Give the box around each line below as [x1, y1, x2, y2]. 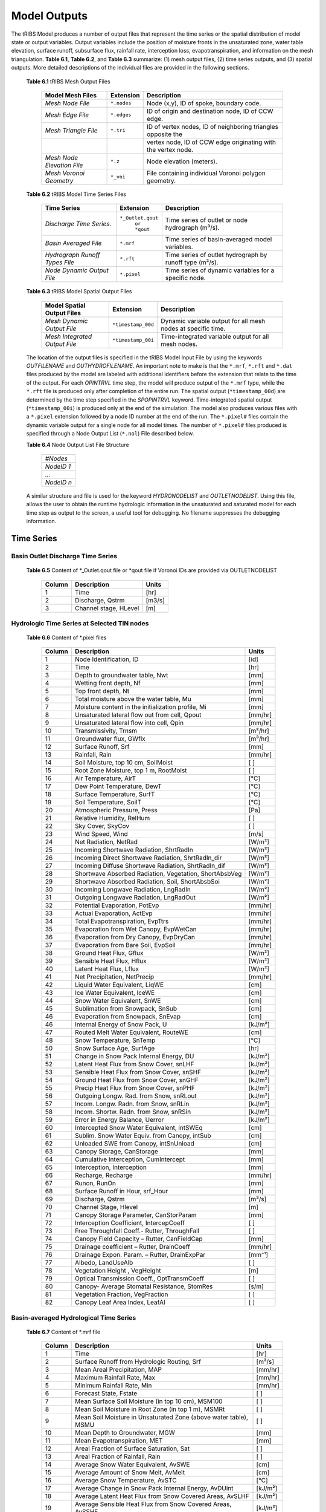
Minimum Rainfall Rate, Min [74, 1381, 152, 1390]
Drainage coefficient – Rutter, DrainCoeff [74, 1243, 190, 1251]
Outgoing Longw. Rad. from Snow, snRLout [74, 1092, 197, 1100]
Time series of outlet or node [165, 215, 248, 224]
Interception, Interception [74, 1163, 147, 1171]
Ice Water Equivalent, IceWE [74, 989, 155, 997]
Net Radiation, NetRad [74, 838, 138, 846]
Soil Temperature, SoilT [74, 798, 142, 807]
